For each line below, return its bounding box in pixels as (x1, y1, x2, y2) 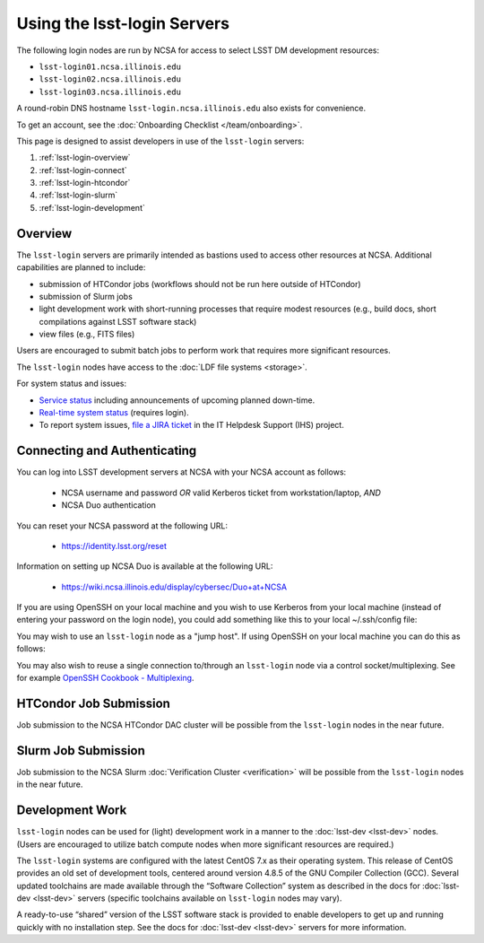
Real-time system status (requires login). (39, 407, 189, 418)
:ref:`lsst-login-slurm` (39, 189, 118, 201)
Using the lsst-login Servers (16, 13, 230, 33)
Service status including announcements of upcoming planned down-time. (39, 395, 315, 406)
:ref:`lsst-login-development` (39, 202, 145, 213)
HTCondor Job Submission (16, 695, 170, 711)
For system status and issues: (16, 378, 127, 389)
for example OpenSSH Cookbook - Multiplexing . (16, 673, 194, 684)
